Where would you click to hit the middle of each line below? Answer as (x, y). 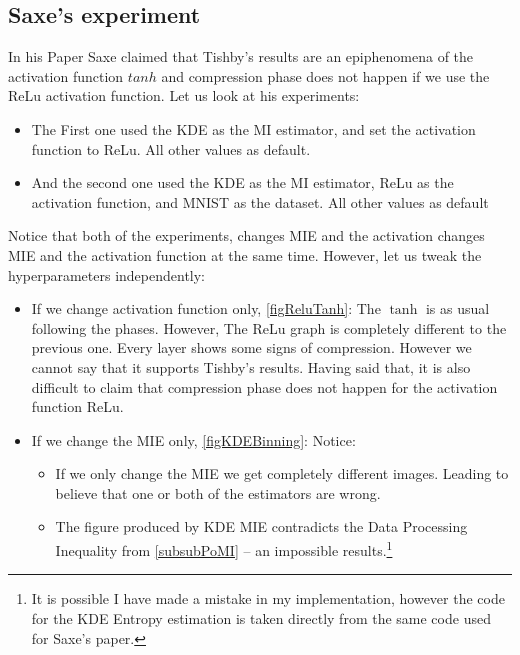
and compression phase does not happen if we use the (325, 75)
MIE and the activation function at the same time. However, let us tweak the (245, 254)
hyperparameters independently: (107, 274)
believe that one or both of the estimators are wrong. (218, 492)
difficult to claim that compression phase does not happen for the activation (264, 386)
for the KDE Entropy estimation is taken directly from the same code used (261, 617)
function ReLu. (77, 406)
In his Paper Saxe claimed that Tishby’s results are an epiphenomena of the (241, 56)
